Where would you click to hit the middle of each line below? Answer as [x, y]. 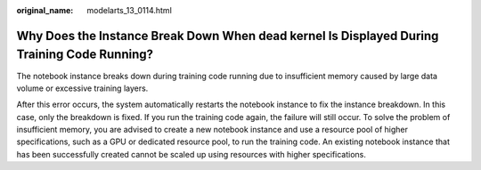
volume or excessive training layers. [82, 88]
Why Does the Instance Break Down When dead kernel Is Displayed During [228, 36]
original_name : [45, 10]
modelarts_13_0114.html [130, 10]
